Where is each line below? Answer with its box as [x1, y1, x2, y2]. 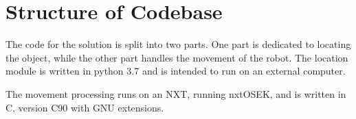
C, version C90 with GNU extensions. [5, 100, 164, 114]
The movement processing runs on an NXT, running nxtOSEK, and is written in [5, 86, 346, 101]
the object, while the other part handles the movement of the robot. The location [5, 50, 348, 64]
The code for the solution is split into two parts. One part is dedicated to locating [5, 37, 351, 51]
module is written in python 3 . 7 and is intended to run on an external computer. [5, 64, 346, 78]
